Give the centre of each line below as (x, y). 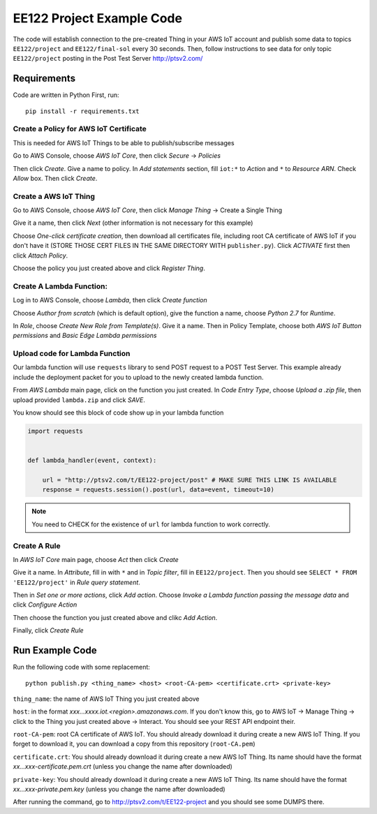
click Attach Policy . (40, 256)
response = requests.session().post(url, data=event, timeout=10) (158, 490)
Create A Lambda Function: (60, 286)
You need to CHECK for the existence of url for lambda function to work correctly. (151, 524)
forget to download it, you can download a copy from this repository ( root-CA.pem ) (134, 744)
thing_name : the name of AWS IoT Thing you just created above (106, 699)
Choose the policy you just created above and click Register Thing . (109, 268)
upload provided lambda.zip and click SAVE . (79, 400)
